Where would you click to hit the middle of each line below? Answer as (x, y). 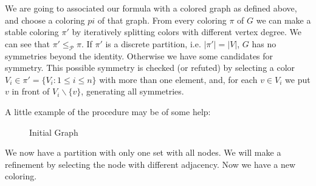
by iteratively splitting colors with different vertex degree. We (187, 32)
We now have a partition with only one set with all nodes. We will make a (143, 152)
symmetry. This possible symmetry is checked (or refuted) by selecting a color (150, 68)
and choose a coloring (45, 20)
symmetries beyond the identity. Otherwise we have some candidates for (139, 55)
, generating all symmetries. (132, 91)
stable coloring (32, 32)
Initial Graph (54, 132)
